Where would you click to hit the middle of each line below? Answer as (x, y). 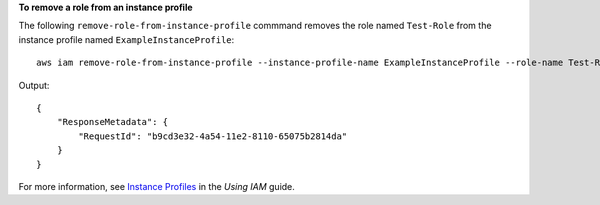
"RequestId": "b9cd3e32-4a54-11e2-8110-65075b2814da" (213, 136)
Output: (34, 85)
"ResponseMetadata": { (112, 122)
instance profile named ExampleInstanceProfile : (126, 39)
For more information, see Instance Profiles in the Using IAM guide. (156, 186)
